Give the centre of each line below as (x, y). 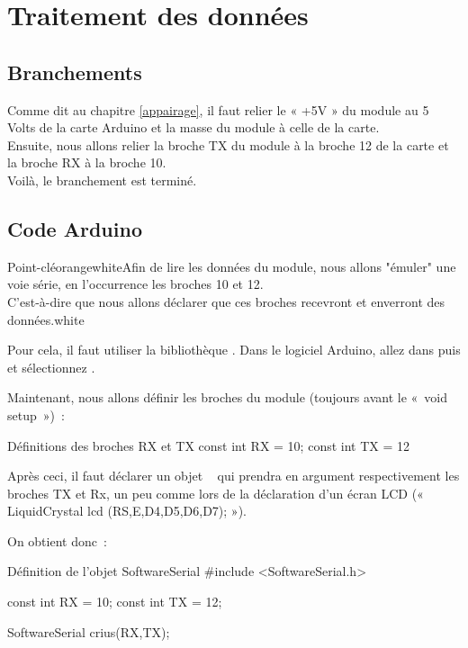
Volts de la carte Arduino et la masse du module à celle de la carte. (193, 127)
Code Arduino (75, 228)
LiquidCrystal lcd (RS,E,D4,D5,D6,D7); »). (127, 511)
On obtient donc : (57, 540)
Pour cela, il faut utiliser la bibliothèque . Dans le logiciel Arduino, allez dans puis (234, 350)
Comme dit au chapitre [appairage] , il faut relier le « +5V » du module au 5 (218, 109)
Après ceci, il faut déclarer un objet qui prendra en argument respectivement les (234, 476)
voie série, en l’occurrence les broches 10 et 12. (135, 284)
